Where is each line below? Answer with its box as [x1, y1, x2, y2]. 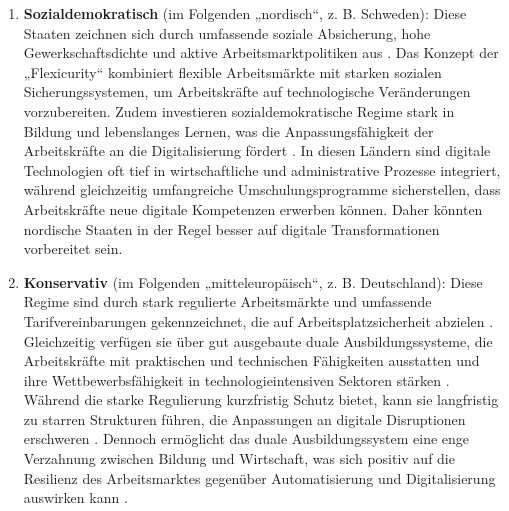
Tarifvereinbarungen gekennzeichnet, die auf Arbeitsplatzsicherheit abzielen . [23, 310, 494, 331]
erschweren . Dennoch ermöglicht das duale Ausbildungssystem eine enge [23, 428, 470, 449]
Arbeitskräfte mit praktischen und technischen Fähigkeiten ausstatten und [23, 350, 480, 371]
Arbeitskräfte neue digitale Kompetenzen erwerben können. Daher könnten [23, 198, 483, 219]
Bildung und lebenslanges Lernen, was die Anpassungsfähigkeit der [23, 120, 434, 141]
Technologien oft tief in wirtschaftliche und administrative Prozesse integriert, [23, 159, 501, 180]
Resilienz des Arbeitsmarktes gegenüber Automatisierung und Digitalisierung [23, 467, 496, 488]
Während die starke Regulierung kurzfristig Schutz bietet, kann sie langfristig [23, 389, 499, 410]
